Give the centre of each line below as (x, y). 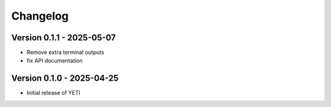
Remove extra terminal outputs (65, 53)
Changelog (40, 16)
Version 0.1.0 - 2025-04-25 (65, 79)
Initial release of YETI (54, 93)
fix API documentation (55, 61)
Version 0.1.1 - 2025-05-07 (64, 38)
